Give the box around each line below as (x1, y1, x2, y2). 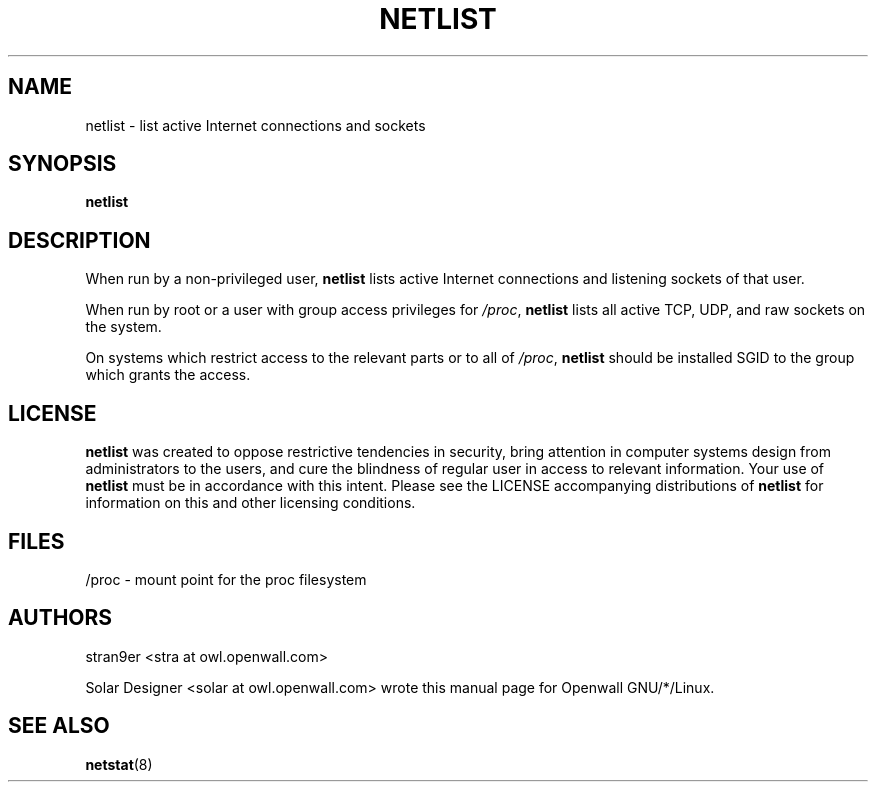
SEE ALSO (8, 713, 110, 739)
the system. (85, 318, 162, 336)
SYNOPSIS (8, 151, 117, 177)
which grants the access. (85, 366, 251, 384)
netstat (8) (85, 755, 153, 773)
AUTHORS (8, 605, 113, 631)
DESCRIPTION (8, 227, 151, 253)
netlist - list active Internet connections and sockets (85, 116, 426, 134)
